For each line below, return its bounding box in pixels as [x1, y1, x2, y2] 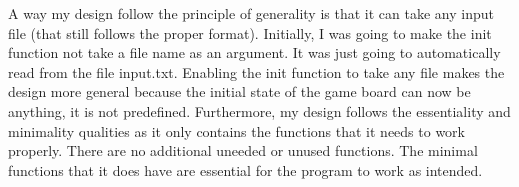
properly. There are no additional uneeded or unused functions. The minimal [8, 140, 478, 161]
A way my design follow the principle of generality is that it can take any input [8, 3, 494, 23]
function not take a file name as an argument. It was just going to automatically [8, 42, 501, 63]
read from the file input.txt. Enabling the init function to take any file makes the [8, 61, 505, 82]
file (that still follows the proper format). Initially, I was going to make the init [8, 22, 492, 43]
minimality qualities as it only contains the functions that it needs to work [8, 120, 465, 141]
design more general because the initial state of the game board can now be [8, 81, 471, 102]
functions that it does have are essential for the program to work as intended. [8, 159, 483, 180]
